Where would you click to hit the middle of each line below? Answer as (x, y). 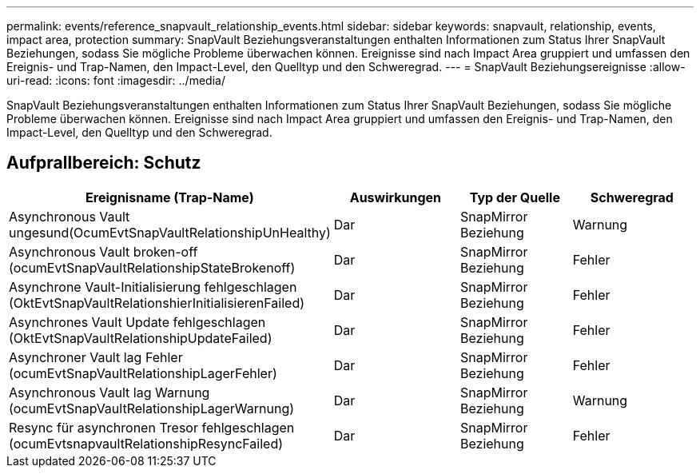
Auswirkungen (396, 197)
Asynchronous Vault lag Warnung (109, 392)
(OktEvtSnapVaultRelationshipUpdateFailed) (141, 338)
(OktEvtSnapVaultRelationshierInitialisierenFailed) (157, 303)
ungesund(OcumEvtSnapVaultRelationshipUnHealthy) (170, 232)
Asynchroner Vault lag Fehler (96, 357)
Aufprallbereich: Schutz (104, 163)
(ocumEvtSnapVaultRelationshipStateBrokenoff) (152, 267)
